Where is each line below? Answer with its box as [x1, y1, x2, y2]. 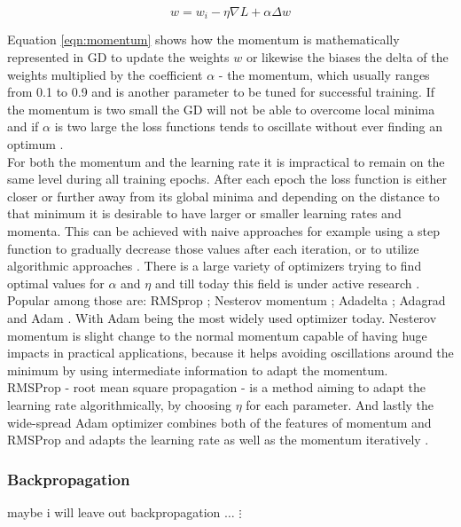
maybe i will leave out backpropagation [7, 502, 221, 521]
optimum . [7, 135, 64, 153]
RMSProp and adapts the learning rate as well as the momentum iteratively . [7, 430, 429, 449]
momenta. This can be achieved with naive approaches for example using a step [7, 221, 441, 240]
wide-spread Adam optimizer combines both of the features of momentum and [7, 413, 432, 431]
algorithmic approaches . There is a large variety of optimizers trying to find [7, 256, 422, 275]
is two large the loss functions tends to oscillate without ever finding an [54, 117, 442, 136]
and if [7, 117, 39, 136]
